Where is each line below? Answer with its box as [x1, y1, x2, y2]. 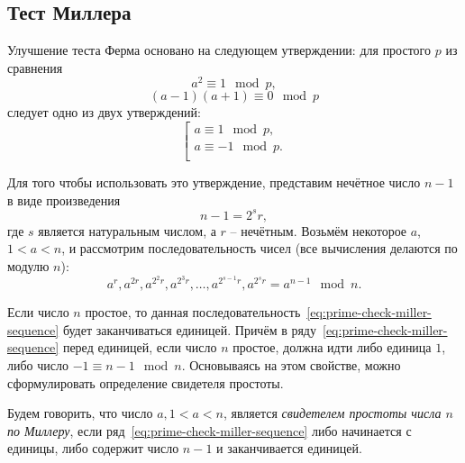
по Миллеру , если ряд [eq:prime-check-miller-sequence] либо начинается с [7, 421, 412, 440]
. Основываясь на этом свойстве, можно [181, 356, 401, 375]
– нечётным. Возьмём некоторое [230, 221, 407, 240]
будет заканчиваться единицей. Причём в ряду [62, 320, 316, 339]
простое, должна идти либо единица [232, 338, 432, 357]
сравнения [7, 58, 63, 77]
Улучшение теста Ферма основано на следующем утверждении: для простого [7, 41, 432, 59]
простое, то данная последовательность [85, 303, 301, 322]
